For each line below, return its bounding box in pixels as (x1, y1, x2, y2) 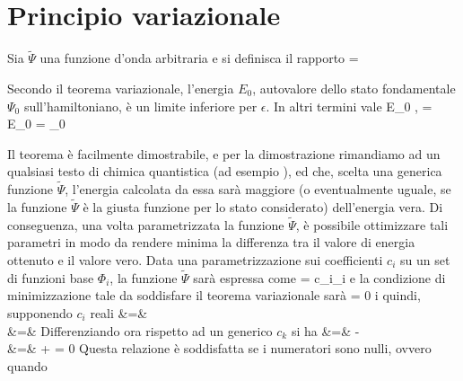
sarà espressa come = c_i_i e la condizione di (193, 268, 446, 287)
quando (7, 356, 48, 375)
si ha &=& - (291, 321, 360, 340)
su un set (400, 250, 450, 269)
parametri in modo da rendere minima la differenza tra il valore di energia (7, 233, 415, 252)
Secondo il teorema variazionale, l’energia (7, 78, 234, 97)
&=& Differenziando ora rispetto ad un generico (7, 321, 273, 340)
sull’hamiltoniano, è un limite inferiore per (23, 96, 258, 115)
